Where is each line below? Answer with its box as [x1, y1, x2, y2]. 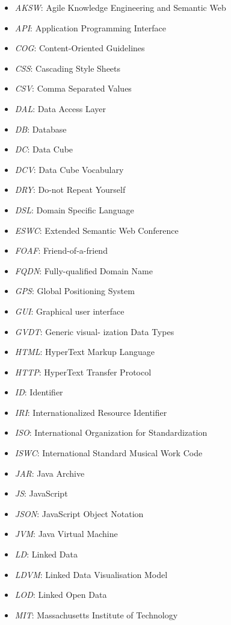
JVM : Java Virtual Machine [14, 527, 118, 540]
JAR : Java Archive [14, 466, 85, 479]
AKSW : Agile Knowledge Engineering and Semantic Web [14, 1, 226, 13]
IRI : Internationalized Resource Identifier [14, 406, 167, 418]
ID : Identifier [14, 386, 63, 398]
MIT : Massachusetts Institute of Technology [14, 608, 178, 621]
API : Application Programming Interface [14, 21, 166, 34]
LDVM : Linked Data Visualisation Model [14, 568, 168, 580]
